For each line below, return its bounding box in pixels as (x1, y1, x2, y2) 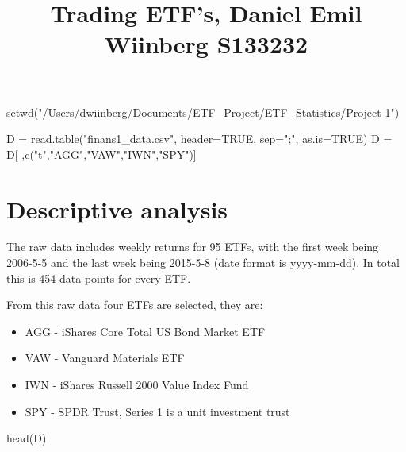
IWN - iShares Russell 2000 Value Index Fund (25, 377, 249, 393)
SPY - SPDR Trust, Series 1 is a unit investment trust (25, 403, 290, 419)
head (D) (6, 430, 47, 446)
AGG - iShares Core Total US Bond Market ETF (25, 323, 266, 339)
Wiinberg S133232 (104, 28, 308, 60)
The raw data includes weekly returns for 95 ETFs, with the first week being (6, 238, 379, 255)
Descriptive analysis (6, 192, 228, 225)
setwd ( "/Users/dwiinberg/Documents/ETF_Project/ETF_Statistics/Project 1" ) (6, 103, 400, 120)
